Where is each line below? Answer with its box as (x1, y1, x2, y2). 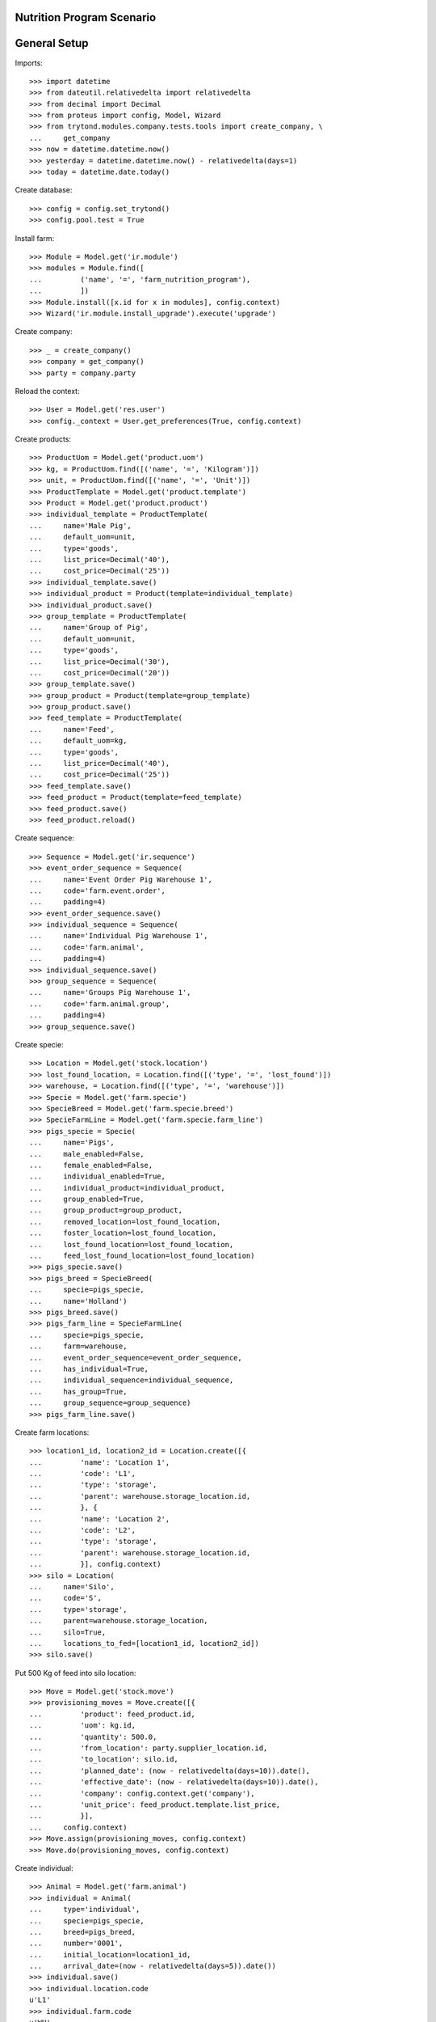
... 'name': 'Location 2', (29, 1514, 170, 1524)
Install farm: (15, 233, 55, 243)
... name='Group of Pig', (29, 623, 149, 632)
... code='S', (29, 1593, 103, 1603)
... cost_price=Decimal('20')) (29, 668, 170, 677)
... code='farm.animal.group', (29, 999, 170, 1009)
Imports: (15, 57, 44, 68)
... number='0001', (29, 1939, 124, 1948)
